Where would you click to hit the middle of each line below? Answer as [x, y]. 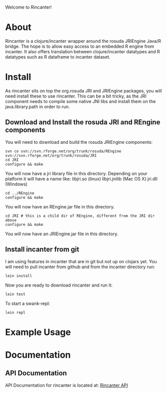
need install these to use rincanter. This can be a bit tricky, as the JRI [76, 96]
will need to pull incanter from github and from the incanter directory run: [80, 267]
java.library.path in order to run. [37, 106]
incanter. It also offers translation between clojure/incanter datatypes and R [83, 51]
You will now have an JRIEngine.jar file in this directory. [62, 234]
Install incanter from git [42, 249]
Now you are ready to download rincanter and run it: [59, 285]
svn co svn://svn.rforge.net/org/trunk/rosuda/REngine [63, 151]
